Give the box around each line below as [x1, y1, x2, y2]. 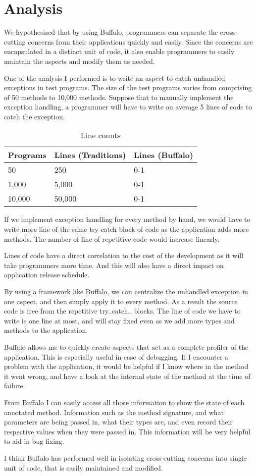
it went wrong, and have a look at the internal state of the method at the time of [4, 370, 251, 381]
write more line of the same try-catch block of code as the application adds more [4, 224, 249, 234]
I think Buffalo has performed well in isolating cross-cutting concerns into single [4, 452, 247, 463]
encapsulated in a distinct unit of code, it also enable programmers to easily [4, 46, 235, 56]
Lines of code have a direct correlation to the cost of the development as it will [4, 250, 244, 261]
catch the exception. [4, 111, 65, 121]
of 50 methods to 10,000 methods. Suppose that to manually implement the [4, 92, 234, 102]
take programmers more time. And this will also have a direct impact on [4, 260, 224, 270]
